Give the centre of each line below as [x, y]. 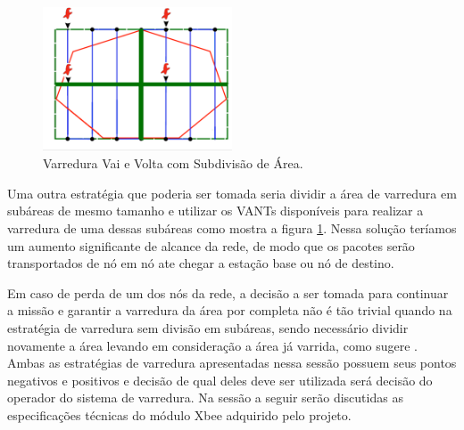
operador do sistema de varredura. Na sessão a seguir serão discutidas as [205, 398]
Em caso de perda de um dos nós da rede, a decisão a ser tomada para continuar [228, 292]
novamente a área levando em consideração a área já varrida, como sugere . [212, 345]
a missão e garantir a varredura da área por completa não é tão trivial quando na [230, 310]
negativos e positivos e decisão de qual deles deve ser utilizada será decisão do [220, 380]
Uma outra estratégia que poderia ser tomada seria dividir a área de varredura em [232, 193]
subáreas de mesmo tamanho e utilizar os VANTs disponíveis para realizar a [215, 211]
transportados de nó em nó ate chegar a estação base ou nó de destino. [201, 263]
